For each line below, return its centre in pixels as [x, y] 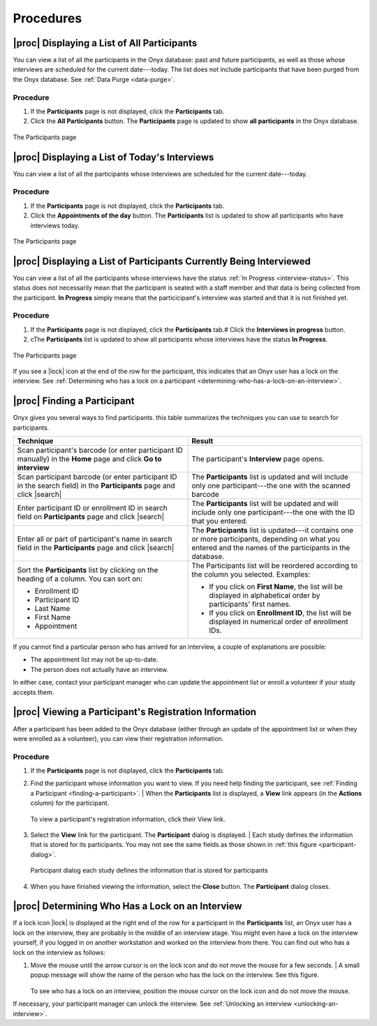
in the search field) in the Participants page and [96, 486]
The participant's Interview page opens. [258, 459]
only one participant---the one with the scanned [271, 486]
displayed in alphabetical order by [265, 596]
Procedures [47, 18]
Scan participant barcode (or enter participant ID [97, 477]
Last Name [52, 609]
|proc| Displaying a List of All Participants [105, 43]
